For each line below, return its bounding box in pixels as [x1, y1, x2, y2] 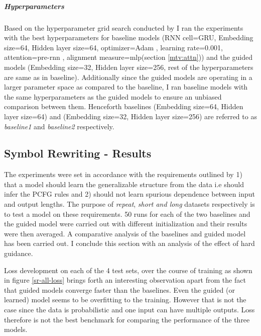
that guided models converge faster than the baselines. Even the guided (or [4, 284, 235, 295]
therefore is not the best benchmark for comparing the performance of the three [4, 314, 250, 324]
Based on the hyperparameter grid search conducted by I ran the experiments [4, 22, 243, 33]
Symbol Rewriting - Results [4, 145, 152, 161]
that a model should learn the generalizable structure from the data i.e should [4, 179, 244, 189]
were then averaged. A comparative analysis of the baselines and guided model [4, 228, 246, 238]
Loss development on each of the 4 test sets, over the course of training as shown [4, 265, 252, 275]
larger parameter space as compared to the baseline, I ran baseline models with [4, 81, 248, 92]
